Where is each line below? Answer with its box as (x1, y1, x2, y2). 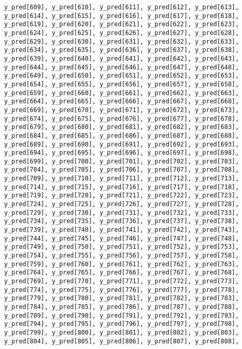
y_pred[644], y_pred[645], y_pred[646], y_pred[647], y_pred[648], (4, 63, 239, 71)
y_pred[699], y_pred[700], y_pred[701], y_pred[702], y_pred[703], (4, 157, 239, 165)
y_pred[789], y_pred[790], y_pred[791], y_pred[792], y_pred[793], (4, 311, 239, 319)
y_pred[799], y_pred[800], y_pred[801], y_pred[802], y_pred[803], (4, 328, 239, 336)
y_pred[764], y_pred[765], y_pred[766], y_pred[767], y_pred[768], (4, 269, 239, 277)
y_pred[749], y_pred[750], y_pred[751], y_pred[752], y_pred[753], (4, 243, 239, 251)
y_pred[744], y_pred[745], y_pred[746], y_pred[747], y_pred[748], (4, 234, 239, 242)
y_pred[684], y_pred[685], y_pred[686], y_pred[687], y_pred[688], (4, 132, 239, 139)
